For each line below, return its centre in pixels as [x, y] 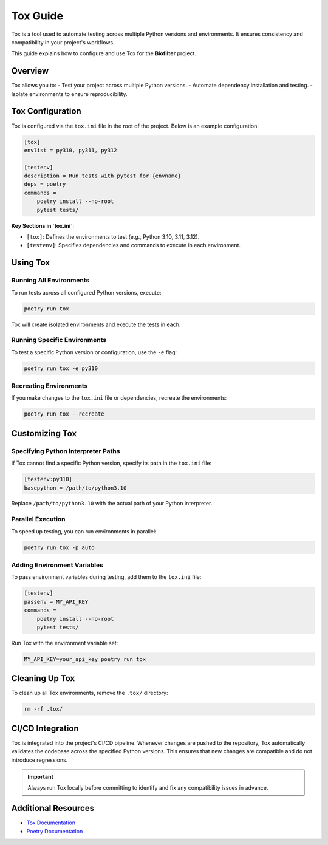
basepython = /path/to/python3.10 [75, 488]
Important [41, 777]
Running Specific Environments [59, 340]
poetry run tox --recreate [64, 414]
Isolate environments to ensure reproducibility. [69, 94]
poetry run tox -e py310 [61, 368]
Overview [30, 71]
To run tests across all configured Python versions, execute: [86, 292]
